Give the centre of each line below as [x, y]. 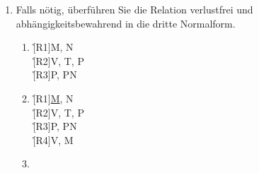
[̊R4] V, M [53, 139]
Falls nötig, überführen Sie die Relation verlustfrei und [134, 9]
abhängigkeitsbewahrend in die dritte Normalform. [126, 23]
